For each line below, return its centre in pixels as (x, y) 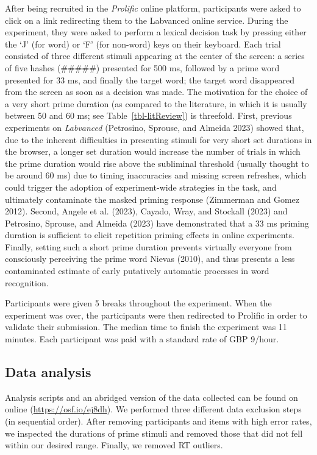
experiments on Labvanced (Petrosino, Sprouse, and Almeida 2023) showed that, (155, 127)
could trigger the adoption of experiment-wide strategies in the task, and (141, 187)
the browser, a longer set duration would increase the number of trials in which (153, 151)
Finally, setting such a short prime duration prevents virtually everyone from (148, 246)
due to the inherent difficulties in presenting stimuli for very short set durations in (158, 139)
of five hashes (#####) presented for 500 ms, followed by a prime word (142, 67)
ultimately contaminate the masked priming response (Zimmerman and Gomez (152, 199)
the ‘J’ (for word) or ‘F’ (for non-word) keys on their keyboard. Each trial (143, 44)
